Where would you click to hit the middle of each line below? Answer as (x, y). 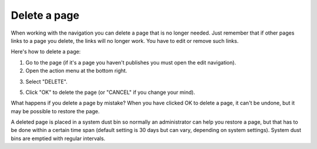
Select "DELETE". (46, 82)
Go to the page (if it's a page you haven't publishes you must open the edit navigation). (131, 62)
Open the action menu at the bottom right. (76, 71)
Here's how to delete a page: (46, 52)
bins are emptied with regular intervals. (58, 138)
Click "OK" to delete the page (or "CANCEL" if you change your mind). (110, 92)
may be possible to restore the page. (55, 111)
